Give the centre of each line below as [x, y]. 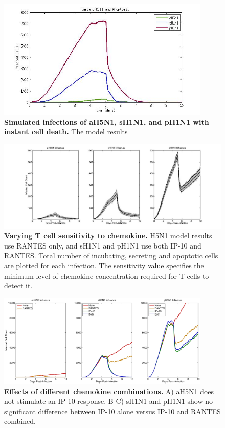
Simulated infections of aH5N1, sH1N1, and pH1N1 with [107, 121]
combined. [20, 421]
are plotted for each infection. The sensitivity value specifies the [104, 265]
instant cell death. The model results [66, 132]
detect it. [18, 286]
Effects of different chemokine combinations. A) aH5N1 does [109, 391]
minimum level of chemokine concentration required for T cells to [107, 275]
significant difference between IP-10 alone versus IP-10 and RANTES [112, 411]
